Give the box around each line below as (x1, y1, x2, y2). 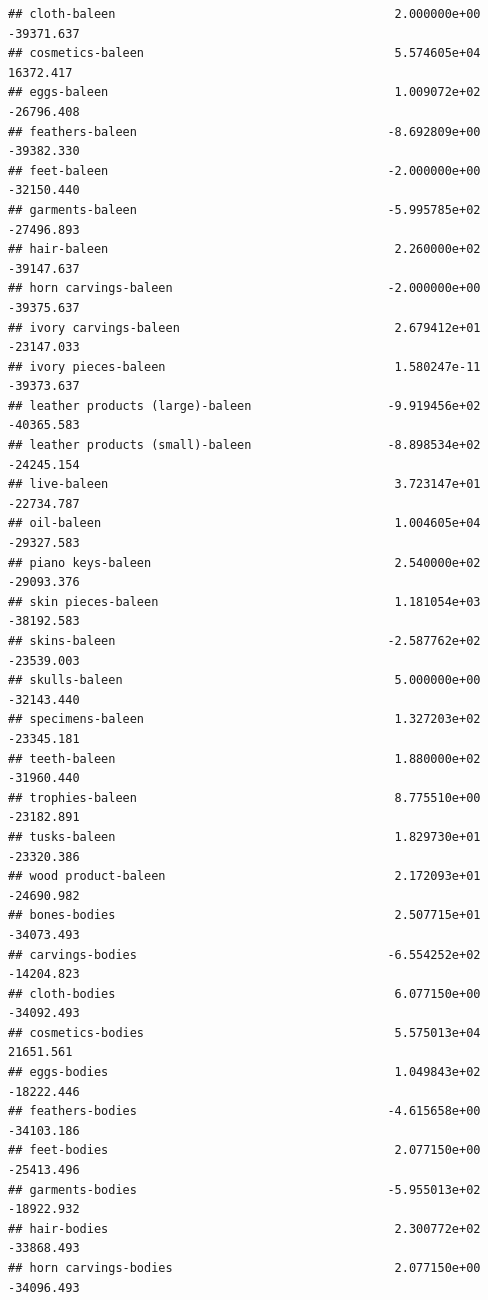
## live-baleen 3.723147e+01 (8, 477, 481, 492)
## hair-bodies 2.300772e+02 (8, 1221, 481, 1236)
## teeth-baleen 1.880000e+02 (8, 751, 481, 766)
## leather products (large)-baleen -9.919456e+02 (8, 398, 481, 413)
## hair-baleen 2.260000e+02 (8, 242, 481, 257)
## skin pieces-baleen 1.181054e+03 (8, 594, 481, 609)
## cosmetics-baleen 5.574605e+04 (8, 46, 481, 61)
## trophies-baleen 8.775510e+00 (8, 790, 481, 805)
